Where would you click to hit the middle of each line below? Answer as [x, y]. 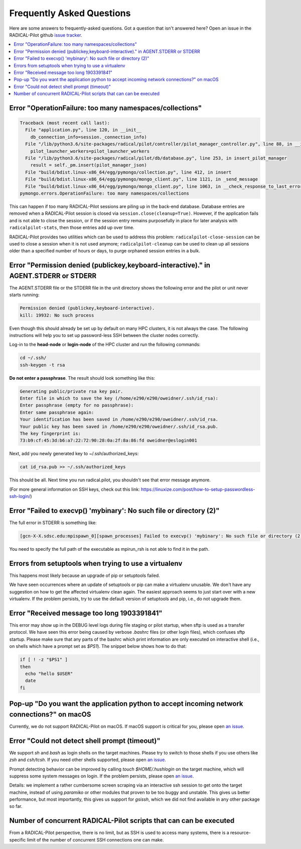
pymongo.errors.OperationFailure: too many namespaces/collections [105, 193]
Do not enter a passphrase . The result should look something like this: [82, 378]
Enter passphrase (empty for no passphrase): [77, 405]
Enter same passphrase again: [57, 412]
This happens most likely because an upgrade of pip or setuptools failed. [85, 575]
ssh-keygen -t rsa [42, 365]
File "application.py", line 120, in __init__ [84, 130]
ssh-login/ [20, 496]
